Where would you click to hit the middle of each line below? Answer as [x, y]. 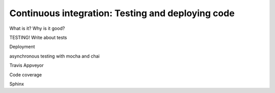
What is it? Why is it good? [37, 28]
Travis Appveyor [27, 65]
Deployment [22, 47]
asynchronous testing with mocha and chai [54, 56]
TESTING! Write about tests [38, 37]
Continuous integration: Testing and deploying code [122, 13]
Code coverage [26, 75]
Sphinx [17, 84]
